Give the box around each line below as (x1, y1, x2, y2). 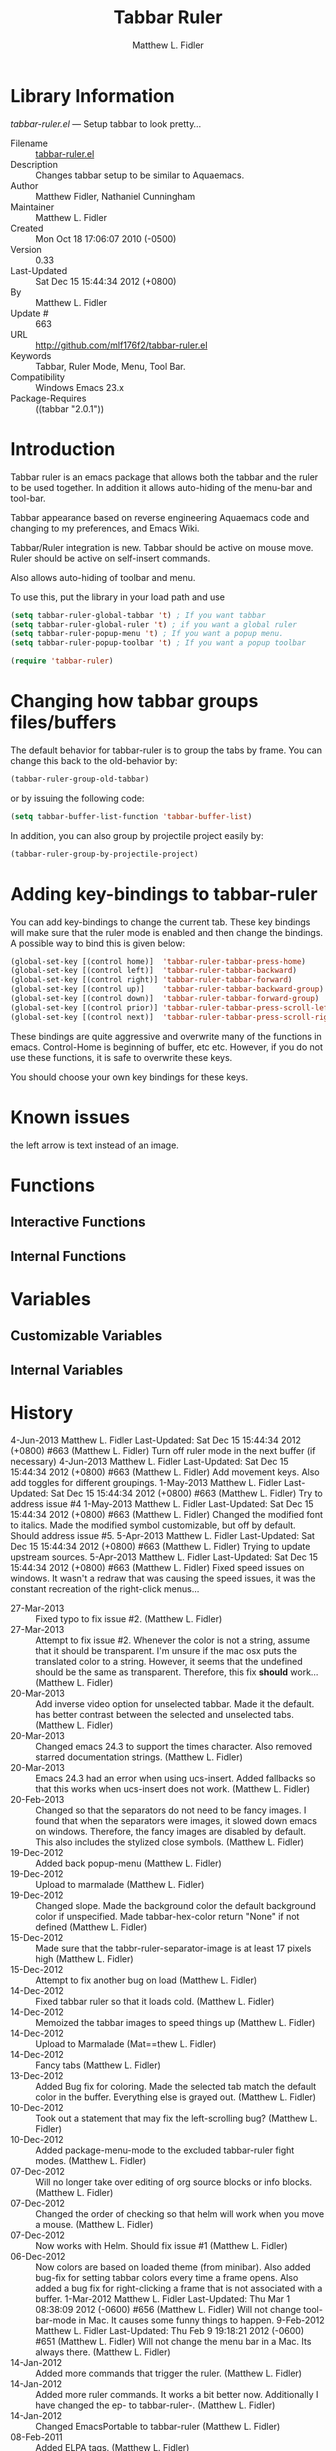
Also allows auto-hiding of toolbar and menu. (10, 571, 196, 583)
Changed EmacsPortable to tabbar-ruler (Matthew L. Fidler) (35, 2421, 281, 2433)
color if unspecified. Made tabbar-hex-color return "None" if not (35, 1911, 300, 1923)
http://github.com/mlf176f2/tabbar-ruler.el (35, 339, 208, 351)
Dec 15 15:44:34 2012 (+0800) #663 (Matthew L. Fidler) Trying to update (10, 1541, 311, 1553)
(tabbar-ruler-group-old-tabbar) (10, 774, 150, 784)
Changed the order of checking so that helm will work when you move (35, 2208, 325, 2220)
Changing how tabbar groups (10, 690, 259, 713)
